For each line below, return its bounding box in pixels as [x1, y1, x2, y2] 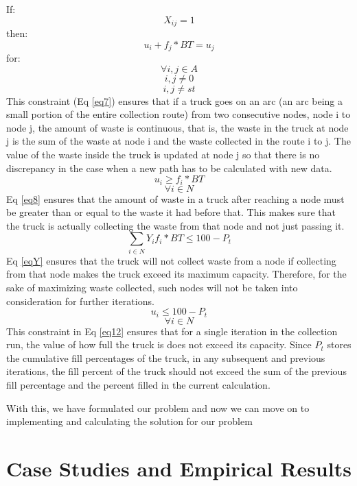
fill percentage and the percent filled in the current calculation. [6, 378, 270, 392]
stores [327, 337, 352, 352]
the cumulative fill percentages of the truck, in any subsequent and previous [6, 350, 325, 365]
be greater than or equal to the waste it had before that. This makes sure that [6, 205, 336, 219]
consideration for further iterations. [6, 293, 154, 308]
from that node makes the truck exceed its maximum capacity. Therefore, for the [6, 267, 347, 281]
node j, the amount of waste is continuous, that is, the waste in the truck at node [6, 120, 349, 134]
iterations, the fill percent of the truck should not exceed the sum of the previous [6, 364, 347, 378]
